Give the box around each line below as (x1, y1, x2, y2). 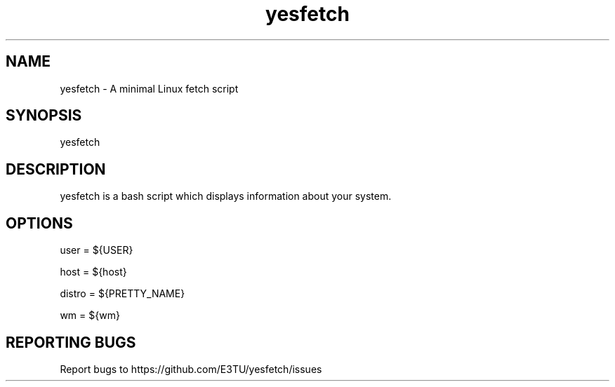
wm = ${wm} (60, 309, 120, 322)
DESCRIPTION (6, 160, 106, 178)
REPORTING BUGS (6, 333, 136, 351)
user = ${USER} (60, 244, 133, 257)
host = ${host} (60, 266, 127, 278)
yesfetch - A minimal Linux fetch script (60, 82, 239, 95)
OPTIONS (6, 214, 73, 232)
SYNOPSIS (6, 107, 82, 125)
